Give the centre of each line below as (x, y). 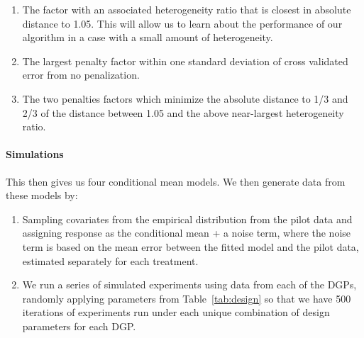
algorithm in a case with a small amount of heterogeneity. (148, 37)
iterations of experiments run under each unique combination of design (176, 312)
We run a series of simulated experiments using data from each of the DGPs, (189, 285)
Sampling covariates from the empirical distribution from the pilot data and (187, 219)
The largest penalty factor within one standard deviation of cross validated (185, 61)
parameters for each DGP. (79, 326)
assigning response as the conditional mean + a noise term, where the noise (187, 233)
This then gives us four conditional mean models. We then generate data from (176, 181)
